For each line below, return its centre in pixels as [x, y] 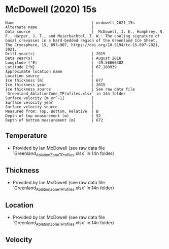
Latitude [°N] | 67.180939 [61, 67]
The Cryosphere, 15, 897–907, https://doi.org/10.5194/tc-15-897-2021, [82, 45]
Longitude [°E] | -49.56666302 [64, 63]
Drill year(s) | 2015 [55, 54]
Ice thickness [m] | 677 [54, 80]
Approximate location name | [50, 71]
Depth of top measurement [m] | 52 [53, 116]
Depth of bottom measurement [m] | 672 [54, 120]
